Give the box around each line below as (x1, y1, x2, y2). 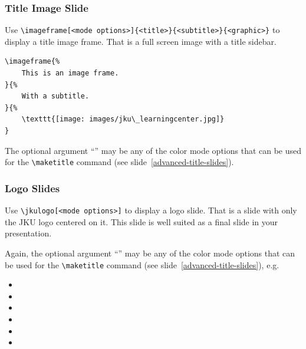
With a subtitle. (21, 92, 90, 101)
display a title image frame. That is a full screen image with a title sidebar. (5, 35, 277, 47)
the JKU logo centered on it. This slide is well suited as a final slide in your (5, 215, 278, 228)
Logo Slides (5, 180, 60, 195)
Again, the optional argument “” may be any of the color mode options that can (5, 246, 295, 259)
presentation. (5, 227, 52, 239)
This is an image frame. (21, 69, 119, 78)
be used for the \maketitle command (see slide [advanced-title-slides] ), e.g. (5, 258, 279, 271)
